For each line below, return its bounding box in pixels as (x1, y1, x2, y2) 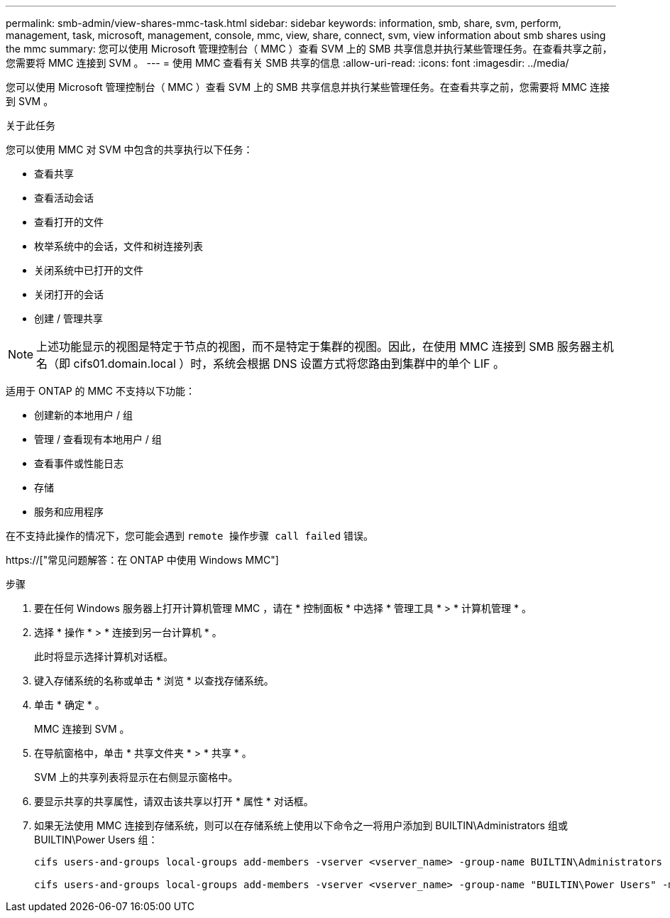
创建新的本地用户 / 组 (34, 409, 133, 421)
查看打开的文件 (34, 216, 104, 228)
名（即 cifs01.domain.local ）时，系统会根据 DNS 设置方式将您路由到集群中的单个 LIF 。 (36, 356, 505, 371)
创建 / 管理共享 (34, 312, 103, 324)
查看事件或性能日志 (34, 457, 123, 469)
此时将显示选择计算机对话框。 (34, 650, 173, 662)
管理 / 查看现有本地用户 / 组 (34, 433, 162, 445)
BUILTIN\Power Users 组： (34, 834, 158, 846)
